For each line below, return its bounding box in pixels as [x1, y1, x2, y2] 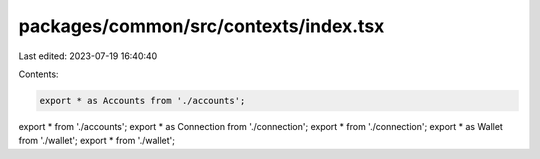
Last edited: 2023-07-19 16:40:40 [18, 50, 158, 62]
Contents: [18, 68, 59, 80]
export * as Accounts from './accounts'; [39, 95, 246, 106]
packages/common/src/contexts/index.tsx [18, 15, 385, 37]
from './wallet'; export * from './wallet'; [18, 135, 175, 147]
